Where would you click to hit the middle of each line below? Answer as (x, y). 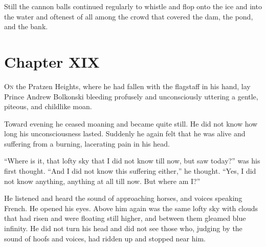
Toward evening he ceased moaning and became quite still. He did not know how (131, 123)
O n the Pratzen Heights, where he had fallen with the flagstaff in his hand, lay (127, 86)
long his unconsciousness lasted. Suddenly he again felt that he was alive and (125, 133)
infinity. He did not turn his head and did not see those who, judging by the (123, 228)
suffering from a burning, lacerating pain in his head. (87, 143)
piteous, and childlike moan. (48, 106)
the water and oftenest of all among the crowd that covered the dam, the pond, (129, 16)
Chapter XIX (52, 61)
